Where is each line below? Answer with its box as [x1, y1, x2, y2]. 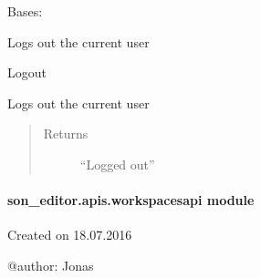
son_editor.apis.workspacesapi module [7, 190, 255, 210]
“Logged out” [79, 154, 155, 173]
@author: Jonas [7, 255, 94, 274]
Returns [43, 124, 89, 143]
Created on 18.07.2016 [7, 225, 132, 244]
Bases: [7, 2, 43, 20]
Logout [7, 63, 47, 82]
